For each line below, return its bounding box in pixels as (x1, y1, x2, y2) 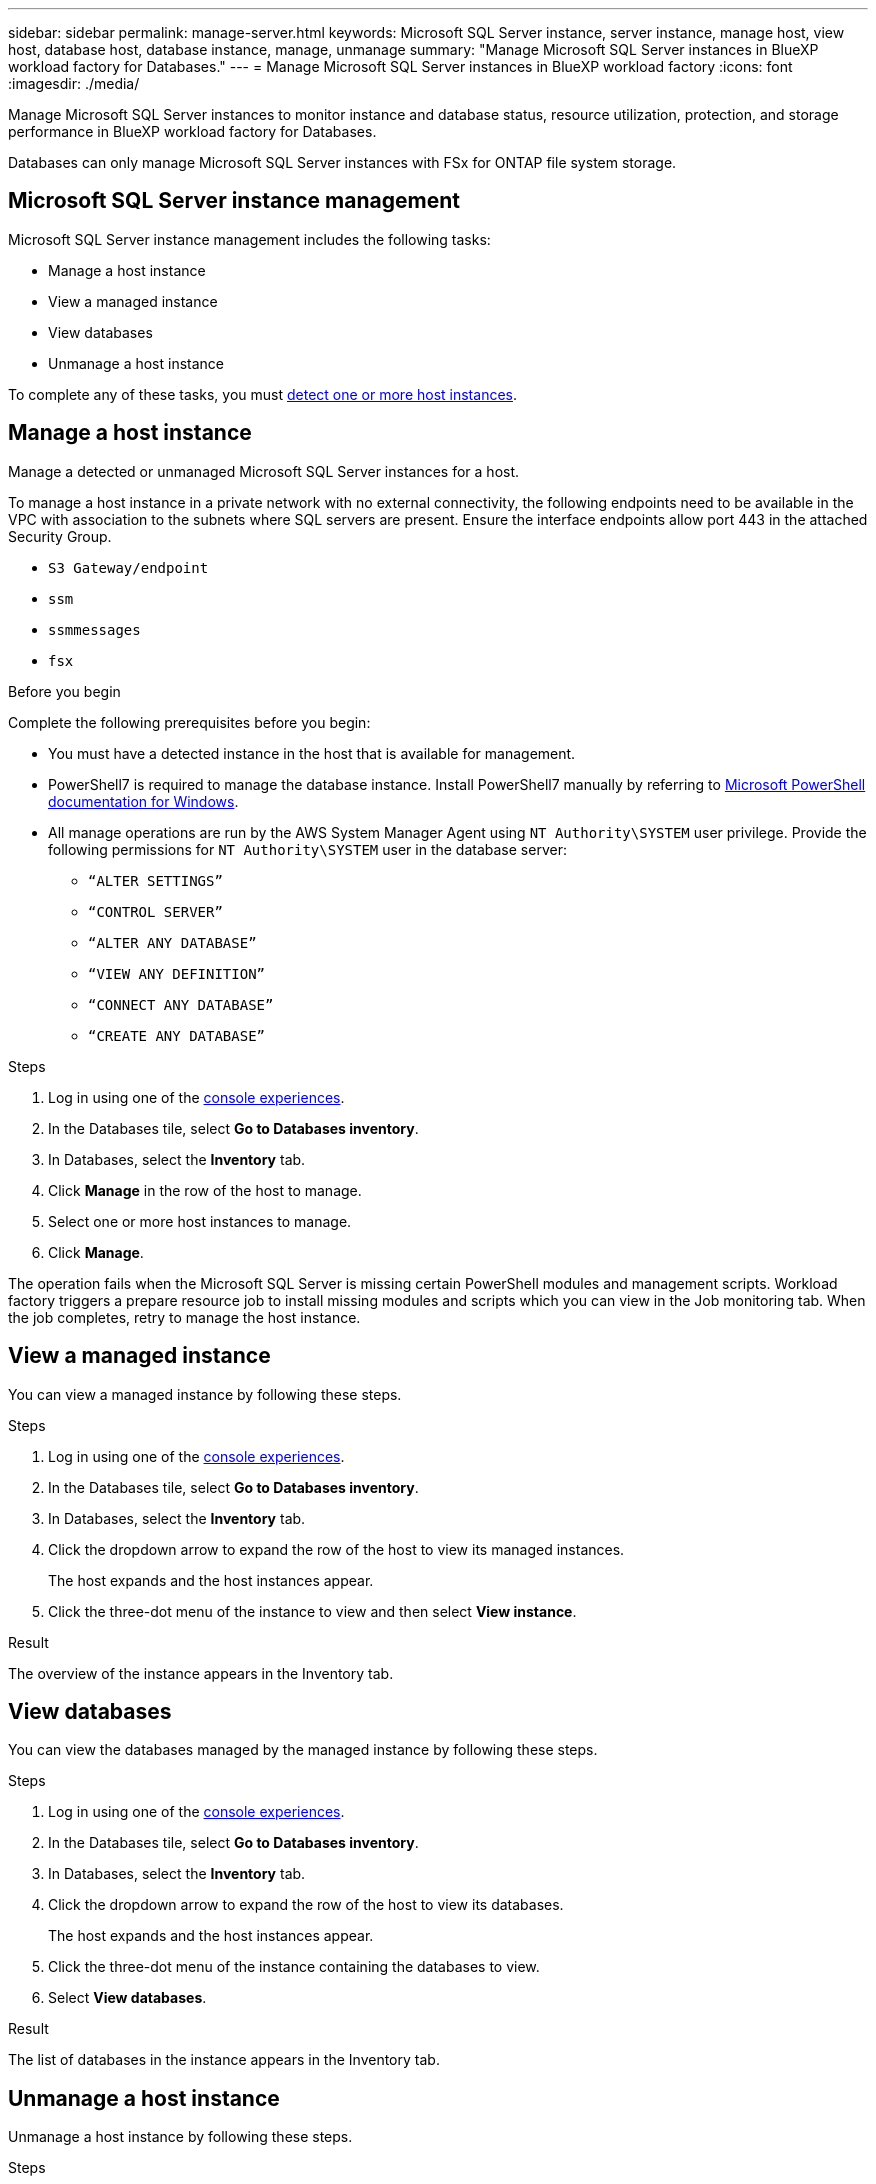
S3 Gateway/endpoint (48, 559, 209, 576)
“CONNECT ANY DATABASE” (88, 996, 274, 1013)
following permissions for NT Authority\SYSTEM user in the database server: (48, 840, 567, 858)
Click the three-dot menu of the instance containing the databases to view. (48, 1958, 540, 1976)
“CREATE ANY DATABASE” (88, 1027, 266, 1044)
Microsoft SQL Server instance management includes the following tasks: (8, 230, 491, 248)
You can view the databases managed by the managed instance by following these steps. (8, 1741, 598, 1759)
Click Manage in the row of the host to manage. (48, 1181, 362, 1199)
